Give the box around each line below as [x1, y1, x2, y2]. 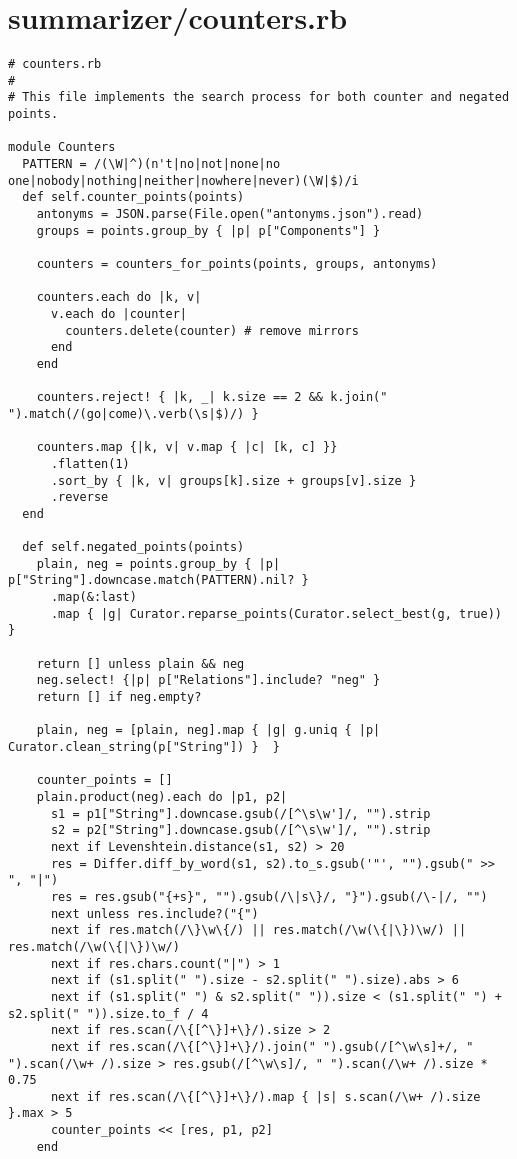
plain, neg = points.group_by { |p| [36, 556, 281, 571]
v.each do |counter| [50, 306, 187, 321]
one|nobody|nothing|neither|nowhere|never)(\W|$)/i [8, 173, 359, 188]
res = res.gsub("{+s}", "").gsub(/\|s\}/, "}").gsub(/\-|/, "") [50, 889, 488, 904]
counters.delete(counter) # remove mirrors [65, 323, 359, 338]
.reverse [50, 490, 109, 505]
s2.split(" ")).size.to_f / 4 [8, 1006, 209, 1021]
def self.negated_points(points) [22, 540, 245, 555]
